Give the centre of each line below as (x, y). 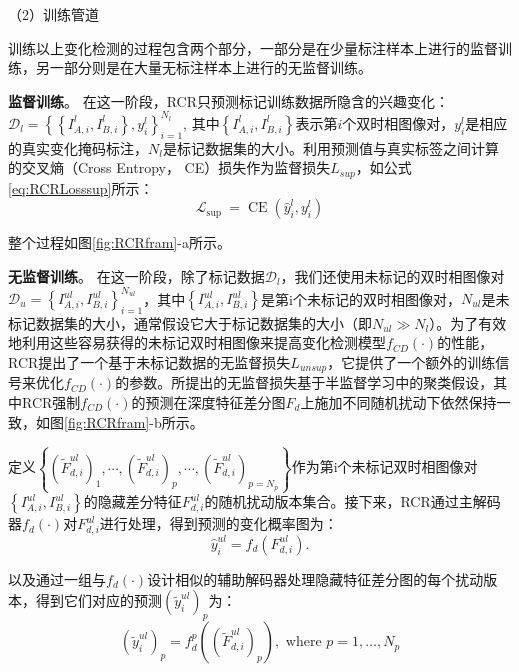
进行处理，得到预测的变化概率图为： (218, 523)
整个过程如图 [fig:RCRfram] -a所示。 (119, 242)
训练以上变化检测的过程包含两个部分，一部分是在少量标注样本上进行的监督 (253, 47)
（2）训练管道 (53, 14)
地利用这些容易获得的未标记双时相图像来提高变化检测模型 (197, 342)
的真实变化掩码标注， (78, 147)
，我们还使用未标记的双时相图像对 (392, 275)
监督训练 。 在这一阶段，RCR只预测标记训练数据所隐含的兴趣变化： (228, 100)
